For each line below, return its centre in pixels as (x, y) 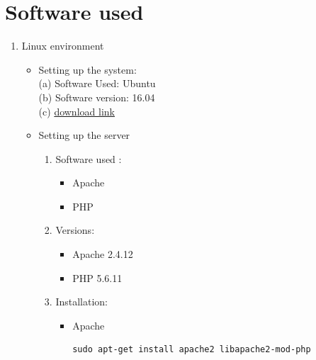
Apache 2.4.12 (103, 254)
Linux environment (63, 46)
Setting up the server (84, 135)
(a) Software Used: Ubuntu (97, 83)
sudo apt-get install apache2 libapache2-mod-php (192, 350)
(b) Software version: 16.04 (97, 97)
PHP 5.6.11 (97, 277)
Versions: (75, 230)
